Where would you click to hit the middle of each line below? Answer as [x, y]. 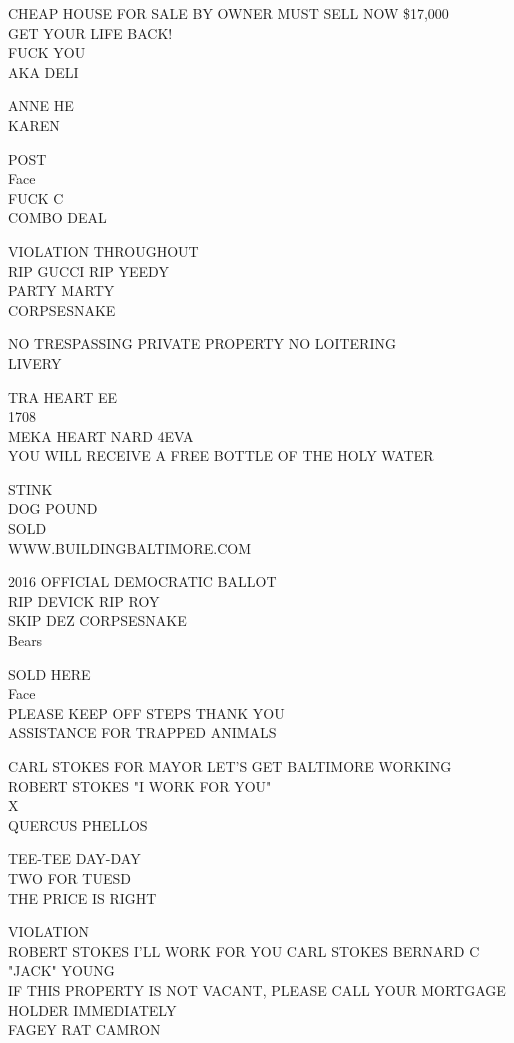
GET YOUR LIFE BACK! [90, 32]
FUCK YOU [47, 52]
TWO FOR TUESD [69, 877]
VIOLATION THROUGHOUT [103, 250]
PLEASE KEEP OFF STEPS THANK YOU [146, 712]
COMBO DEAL [57, 217]
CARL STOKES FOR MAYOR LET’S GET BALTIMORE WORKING [230, 766]
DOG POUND [53, 508]
